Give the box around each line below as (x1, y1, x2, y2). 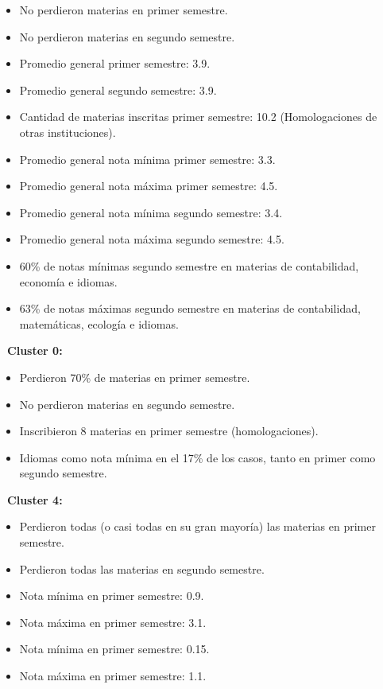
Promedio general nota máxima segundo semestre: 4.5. (19, 231, 284, 247)
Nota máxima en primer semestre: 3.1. (19, 613, 207, 630)
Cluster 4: (7, 491, 63, 508)
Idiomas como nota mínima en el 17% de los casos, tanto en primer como (19, 449, 376, 465)
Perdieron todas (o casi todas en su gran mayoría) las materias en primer (19, 518, 376, 535)
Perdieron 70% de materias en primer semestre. (19, 368, 250, 385)
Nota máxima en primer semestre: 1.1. (19, 668, 207, 684)
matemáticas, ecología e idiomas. (19, 315, 179, 332)
